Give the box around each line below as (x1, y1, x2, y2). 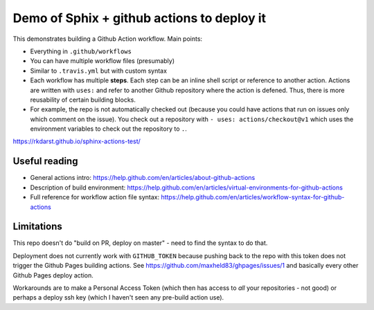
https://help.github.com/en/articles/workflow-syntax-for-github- (160, 193, 345, 201)
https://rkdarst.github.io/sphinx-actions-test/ (12, 137, 141, 145)
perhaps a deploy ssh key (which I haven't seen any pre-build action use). (12, 293, 224, 302)
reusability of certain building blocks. (30, 95, 136, 104)
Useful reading (12, 156, 78, 167)
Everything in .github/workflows (30, 47, 132, 55)
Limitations (12, 221, 62, 232)
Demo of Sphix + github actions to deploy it (12, 10, 267, 26)
